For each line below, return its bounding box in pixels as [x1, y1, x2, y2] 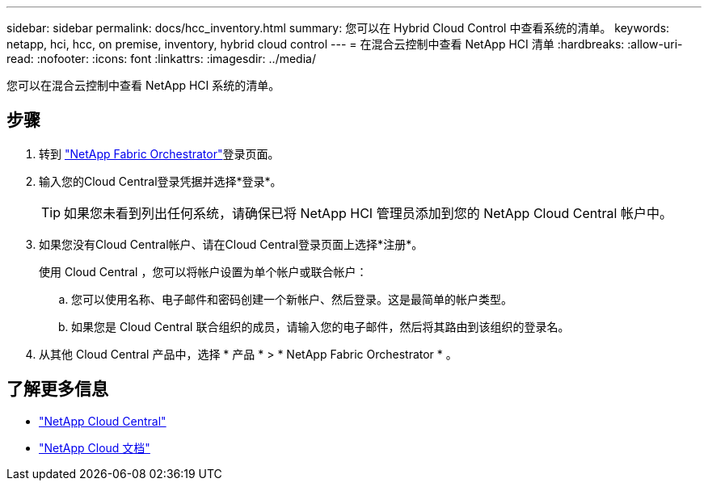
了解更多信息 [6, 379, 108, 400]
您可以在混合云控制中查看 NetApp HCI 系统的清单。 [6, 78, 280, 92]
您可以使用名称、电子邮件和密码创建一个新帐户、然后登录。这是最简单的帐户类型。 [71, 292, 512, 306]
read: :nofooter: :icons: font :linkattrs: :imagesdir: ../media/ [6, 52, 316, 65]
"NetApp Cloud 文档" [39, 440, 150, 455]
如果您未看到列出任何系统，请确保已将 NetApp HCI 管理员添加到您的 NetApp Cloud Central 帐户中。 [64, 204, 672, 221]
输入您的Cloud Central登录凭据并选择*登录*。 [39, 174, 282, 188]
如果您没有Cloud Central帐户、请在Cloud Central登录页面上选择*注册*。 [39, 237, 424, 251]
